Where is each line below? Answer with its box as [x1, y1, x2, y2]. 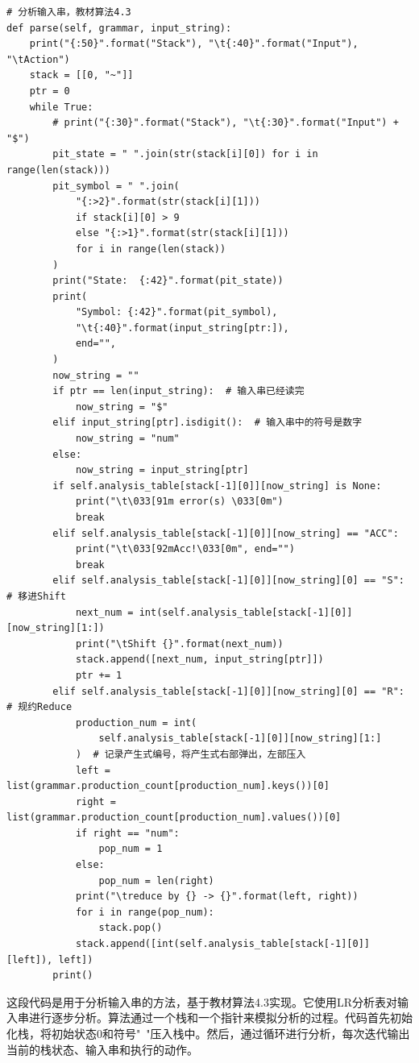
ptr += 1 [75, 669, 122, 681]
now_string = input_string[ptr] [75, 464, 249, 476]
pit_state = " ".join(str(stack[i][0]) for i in [52, 148, 318, 160]
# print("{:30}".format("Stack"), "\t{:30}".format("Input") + [52, 117, 399, 129]
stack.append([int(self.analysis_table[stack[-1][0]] [75, 938, 371, 950]
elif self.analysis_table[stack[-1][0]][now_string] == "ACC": [52, 527, 399, 539]
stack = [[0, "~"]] [29, 69, 134, 81]
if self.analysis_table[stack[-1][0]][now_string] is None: [52, 480, 382, 492]
